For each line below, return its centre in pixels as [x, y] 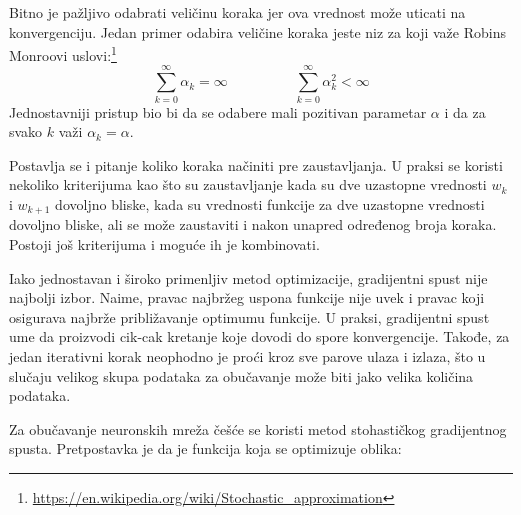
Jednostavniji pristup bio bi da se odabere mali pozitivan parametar [218, 111]
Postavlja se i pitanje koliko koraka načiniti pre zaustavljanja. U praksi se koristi [256, 164]
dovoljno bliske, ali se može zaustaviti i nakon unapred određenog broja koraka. [253, 224]
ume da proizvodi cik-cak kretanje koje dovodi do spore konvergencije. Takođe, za [259, 336]
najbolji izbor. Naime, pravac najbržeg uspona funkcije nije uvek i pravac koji [247, 297]
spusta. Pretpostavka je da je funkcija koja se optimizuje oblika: [205, 448]
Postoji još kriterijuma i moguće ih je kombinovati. [164, 243]
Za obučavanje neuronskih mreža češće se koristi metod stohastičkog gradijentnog [258, 428]
